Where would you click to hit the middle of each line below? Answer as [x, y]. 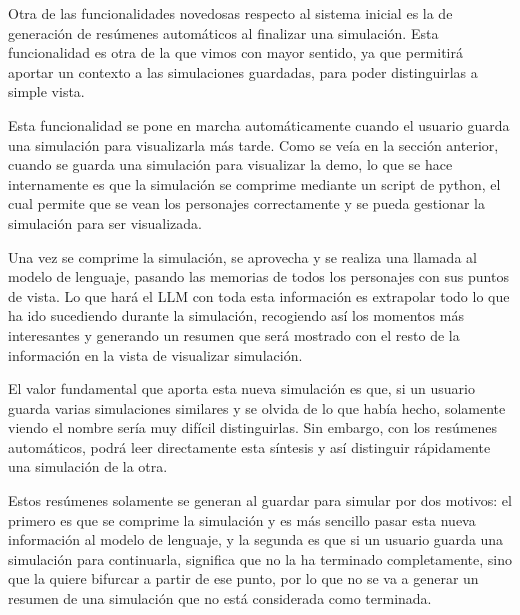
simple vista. [46, 91]
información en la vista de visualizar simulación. [155, 354]
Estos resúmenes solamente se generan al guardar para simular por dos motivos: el [260, 500]
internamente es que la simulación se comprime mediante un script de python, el [254, 183]
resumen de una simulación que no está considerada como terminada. [220, 598]
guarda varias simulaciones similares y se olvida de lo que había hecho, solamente [257, 407]
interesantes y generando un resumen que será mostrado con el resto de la [234, 334]
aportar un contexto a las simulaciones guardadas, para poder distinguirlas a [243, 71]
